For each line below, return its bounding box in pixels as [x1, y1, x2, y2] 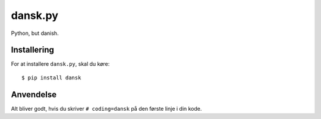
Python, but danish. [11, 30, 59, 37]
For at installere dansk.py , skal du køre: [11, 60, 110, 67]
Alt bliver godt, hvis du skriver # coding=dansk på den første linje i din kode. [11, 105, 202, 112]
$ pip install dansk [21, 74, 81, 81]
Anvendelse [11, 89, 56, 99]
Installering [11, 45, 55, 55]
